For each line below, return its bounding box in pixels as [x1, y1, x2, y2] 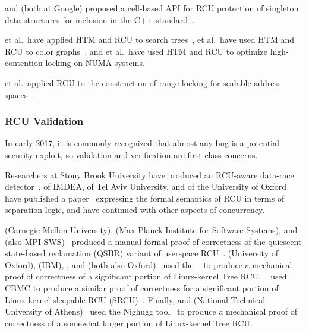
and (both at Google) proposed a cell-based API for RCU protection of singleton [5, 2, 299, 14]
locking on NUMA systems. [45, 56, 145, 69]
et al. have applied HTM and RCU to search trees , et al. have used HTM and [5, 33, 294, 46]
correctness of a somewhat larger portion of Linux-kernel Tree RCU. [5, 316, 253, 329]
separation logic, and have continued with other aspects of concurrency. [5, 203, 265, 216]
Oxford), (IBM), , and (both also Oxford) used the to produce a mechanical [5, 258, 292, 271]
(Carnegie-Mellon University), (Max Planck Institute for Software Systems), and [5, 223, 298, 235]
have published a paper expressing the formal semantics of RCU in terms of [5, 191, 285, 204]
